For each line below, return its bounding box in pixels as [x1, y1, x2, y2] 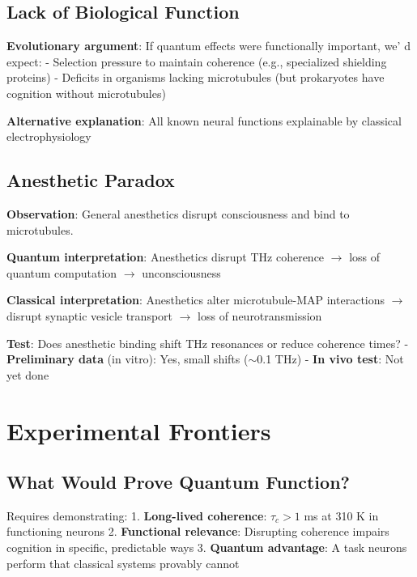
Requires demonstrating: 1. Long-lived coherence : [6, 507, 267, 524]
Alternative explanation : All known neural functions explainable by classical [6, 112, 402, 129]
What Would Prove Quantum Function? [6, 469, 350, 494]
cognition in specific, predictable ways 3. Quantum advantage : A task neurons [6, 539, 407, 556]
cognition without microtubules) [6, 84, 166, 101]
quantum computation [6, 264, 117, 281]
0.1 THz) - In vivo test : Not [257, 350, 404, 367]
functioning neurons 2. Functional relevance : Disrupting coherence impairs [6, 523, 389, 540]
